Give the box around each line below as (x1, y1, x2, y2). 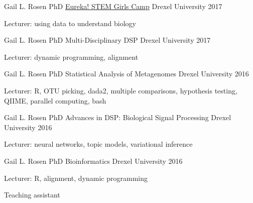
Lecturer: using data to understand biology (4, 18, 137, 28)
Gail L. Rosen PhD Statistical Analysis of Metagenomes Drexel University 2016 (4, 68, 249, 79)
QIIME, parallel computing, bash (4, 95, 106, 106)
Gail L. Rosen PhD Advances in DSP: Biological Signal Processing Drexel (4, 112, 231, 123)
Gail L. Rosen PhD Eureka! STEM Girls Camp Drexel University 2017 (4, 1, 222, 11)
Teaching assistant (4, 189, 60, 200)
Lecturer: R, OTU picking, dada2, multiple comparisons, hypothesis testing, (4, 85, 237, 95)
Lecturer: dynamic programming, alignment (4, 51, 139, 62)
